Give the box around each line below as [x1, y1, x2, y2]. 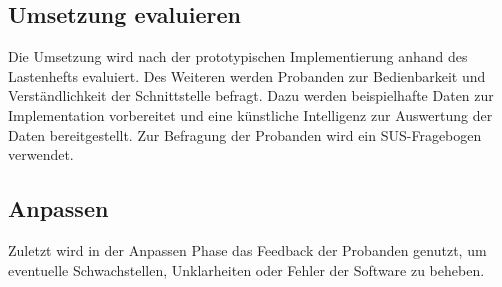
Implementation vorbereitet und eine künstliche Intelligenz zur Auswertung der [8, 104, 493, 125]
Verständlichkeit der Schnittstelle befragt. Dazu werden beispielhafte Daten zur [8, 85, 494, 106]
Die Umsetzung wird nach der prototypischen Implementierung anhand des [8, 46, 468, 67]
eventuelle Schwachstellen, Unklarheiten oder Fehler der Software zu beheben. [8, 259, 485, 280]
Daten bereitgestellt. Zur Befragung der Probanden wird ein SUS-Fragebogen [8, 124, 482, 145]
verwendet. [8, 144, 74, 165]
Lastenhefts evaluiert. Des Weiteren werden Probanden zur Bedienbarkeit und [8, 65, 486, 86]
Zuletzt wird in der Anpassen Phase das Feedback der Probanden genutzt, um [8, 239, 487, 260]
